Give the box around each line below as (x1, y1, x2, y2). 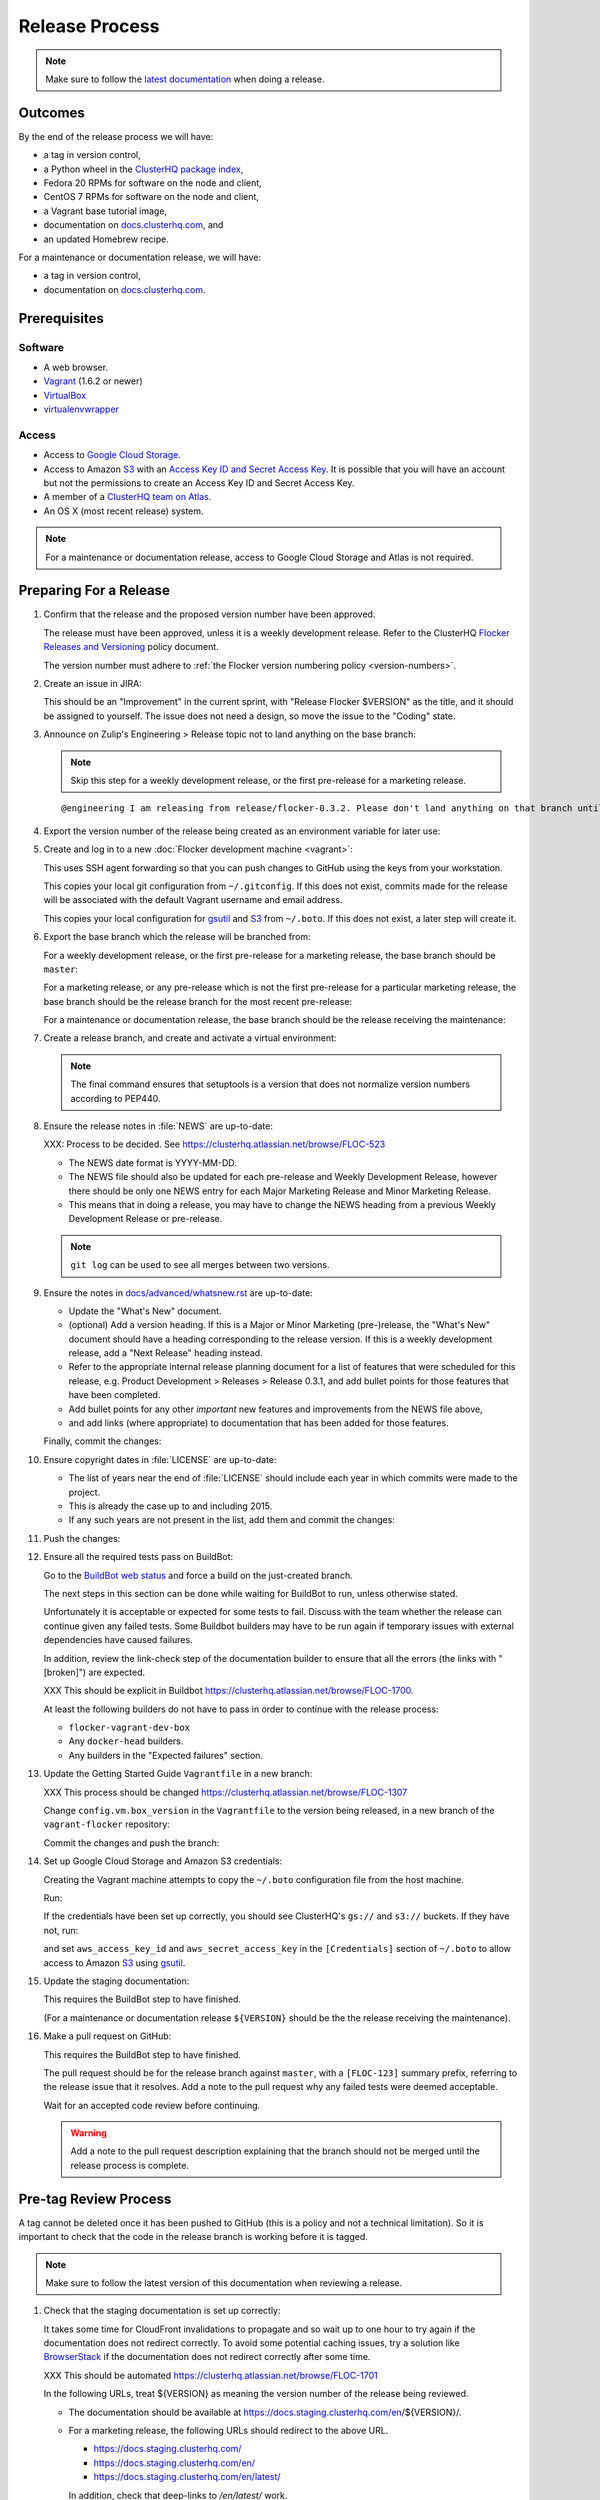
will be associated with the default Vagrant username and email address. (43, 894, 343, 906)
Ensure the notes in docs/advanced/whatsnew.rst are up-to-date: (43, 1286, 314, 1299)
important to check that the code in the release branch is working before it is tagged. (18, 2231, 369, 2243)
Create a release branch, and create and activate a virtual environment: (43, 1032, 337, 1044)
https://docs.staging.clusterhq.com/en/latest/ (93, 2471, 281, 2483)
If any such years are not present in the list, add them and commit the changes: (68, 1514, 395, 1526)
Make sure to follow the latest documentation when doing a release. (45, 73, 325, 85)
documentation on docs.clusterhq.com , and (43, 219, 224, 231)
